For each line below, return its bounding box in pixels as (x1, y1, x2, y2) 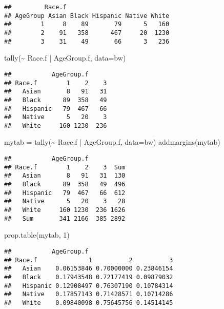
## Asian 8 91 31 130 (4, 172, 126, 180)
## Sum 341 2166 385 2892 (4, 215, 126, 222)
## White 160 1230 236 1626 (4, 206, 126, 214)
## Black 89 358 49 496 (4, 181, 126, 188)
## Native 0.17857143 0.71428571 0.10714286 (4, 291, 173, 298)
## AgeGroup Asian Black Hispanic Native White (4, 12, 170, 20)
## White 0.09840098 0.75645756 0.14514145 (4, 299, 173, 306)
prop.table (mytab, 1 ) (4, 229, 70, 240)
